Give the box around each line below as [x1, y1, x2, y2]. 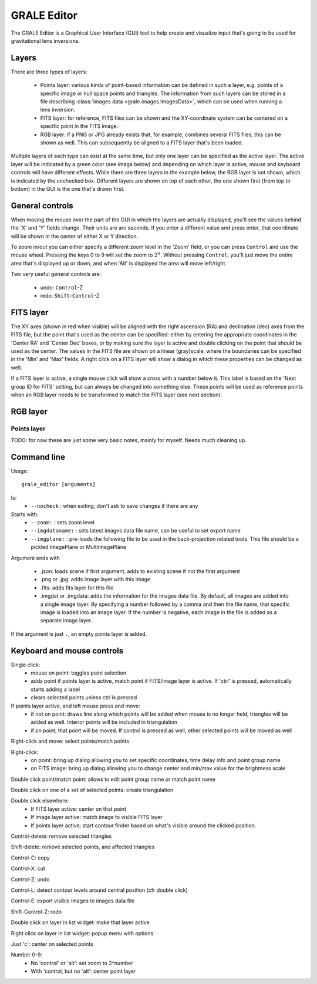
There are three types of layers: [11, 68, 87, 75]
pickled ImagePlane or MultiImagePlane [31, 544, 127, 551]
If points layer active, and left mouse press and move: [11, 702, 140, 709]
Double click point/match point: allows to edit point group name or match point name [11, 776, 215, 783]
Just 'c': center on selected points [11, 940, 93, 948]
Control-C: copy [11, 854, 50, 861]
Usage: [11, 467, 29, 475]
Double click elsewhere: [11, 797, 69, 804]
